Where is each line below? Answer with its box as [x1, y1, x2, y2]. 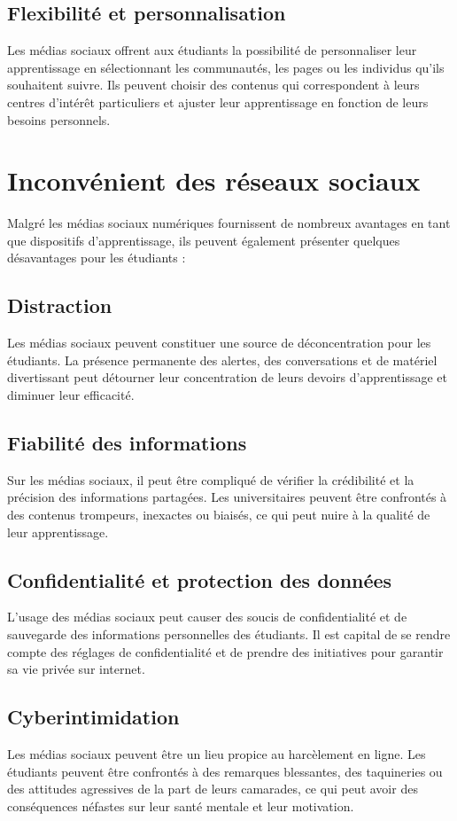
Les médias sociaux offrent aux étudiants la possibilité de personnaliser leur [7, 41, 417, 59]
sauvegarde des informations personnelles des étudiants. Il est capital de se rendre [7, 625, 451, 644]
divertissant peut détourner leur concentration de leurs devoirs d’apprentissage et [7, 368, 448, 387]
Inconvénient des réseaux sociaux [7, 162, 421, 199]
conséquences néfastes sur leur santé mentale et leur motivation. [7, 796, 354, 815]
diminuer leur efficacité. [7, 386, 135, 404]
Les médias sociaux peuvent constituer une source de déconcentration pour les [7, 333, 431, 352]
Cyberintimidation [7, 703, 180, 731]
